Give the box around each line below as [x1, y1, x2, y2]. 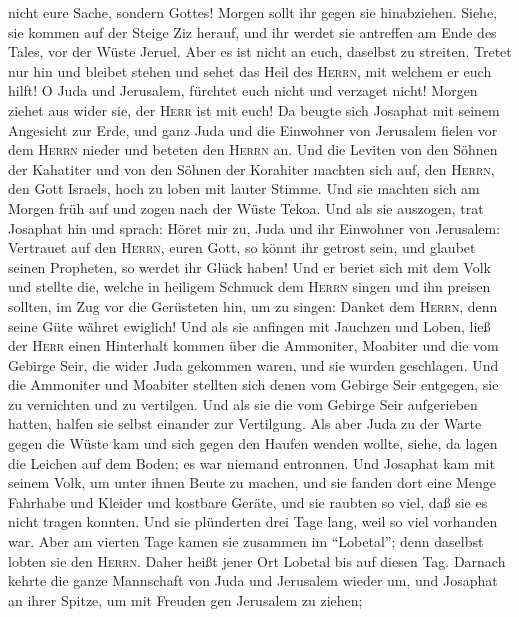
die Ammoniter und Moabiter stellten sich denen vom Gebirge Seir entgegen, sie [8, 374, 499, 395]
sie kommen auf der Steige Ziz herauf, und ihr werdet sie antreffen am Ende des [8, 21, 497, 42]
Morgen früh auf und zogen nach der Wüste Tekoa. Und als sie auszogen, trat [8, 197, 484, 218]
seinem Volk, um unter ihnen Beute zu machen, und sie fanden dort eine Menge [8, 472, 497, 493]
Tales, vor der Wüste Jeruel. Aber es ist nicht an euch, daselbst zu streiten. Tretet [8, 41, 512, 62]
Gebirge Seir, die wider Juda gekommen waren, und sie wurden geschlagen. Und [8, 354, 499, 375]
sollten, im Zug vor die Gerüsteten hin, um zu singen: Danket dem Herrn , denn [8, 295, 498, 316]
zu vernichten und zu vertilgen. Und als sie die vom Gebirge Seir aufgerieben [8, 393, 478, 414]
